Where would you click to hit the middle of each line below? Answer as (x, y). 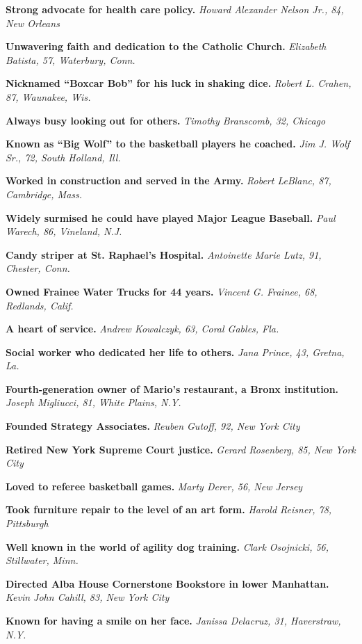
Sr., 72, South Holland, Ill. (63, 157)
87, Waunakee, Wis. (48, 96)
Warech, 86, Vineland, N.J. (64, 231)
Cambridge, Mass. (44, 194)
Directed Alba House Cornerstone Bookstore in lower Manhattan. (167, 583)
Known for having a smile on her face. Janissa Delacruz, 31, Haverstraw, (173, 620)
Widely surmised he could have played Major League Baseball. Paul (171, 217)
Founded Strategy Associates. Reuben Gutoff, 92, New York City (153, 426)
